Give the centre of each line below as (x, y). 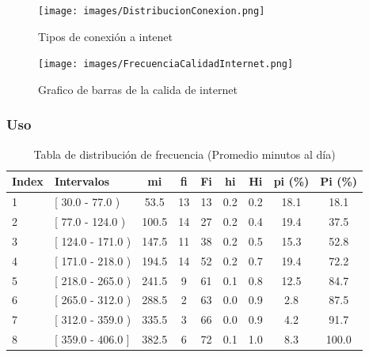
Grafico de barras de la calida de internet (138, 89)
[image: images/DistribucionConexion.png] (152, 11)
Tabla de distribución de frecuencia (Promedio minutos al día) (184, 154)
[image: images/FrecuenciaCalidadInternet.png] (166, 64)
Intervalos (82, 181)
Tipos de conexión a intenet (106, 36)
